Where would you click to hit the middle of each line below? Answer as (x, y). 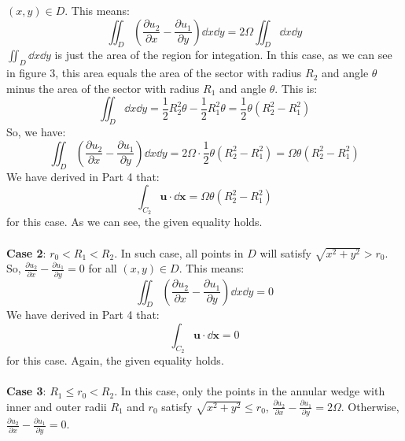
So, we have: (36, 132)
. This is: (296, 88)
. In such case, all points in (179, 252)
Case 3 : (26, 391)
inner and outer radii (57, 406)
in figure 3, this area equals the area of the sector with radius (154, 73)
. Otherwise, (370, 406)
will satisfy (285, 252)
